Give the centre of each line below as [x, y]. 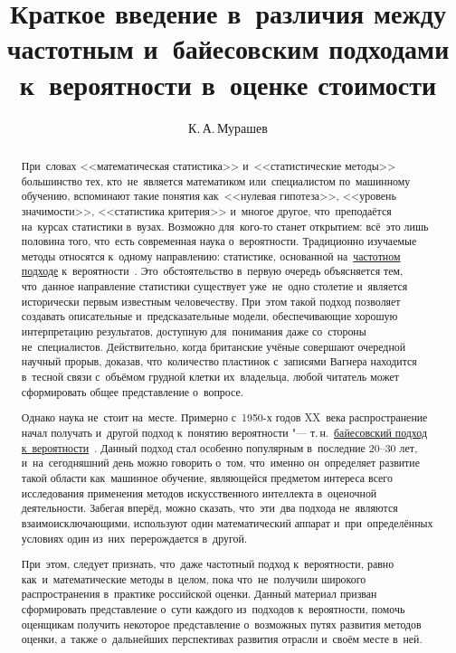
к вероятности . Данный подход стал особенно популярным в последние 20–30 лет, [219, 447]
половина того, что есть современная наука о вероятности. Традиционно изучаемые [219, 241]
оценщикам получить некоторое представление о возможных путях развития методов [221, 624]
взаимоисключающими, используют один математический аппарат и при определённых [227, 522]
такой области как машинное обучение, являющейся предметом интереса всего [207, 477]
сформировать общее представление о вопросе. [133, 391]
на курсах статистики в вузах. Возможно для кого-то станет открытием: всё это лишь [225, 226]
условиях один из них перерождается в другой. [134, 538]
